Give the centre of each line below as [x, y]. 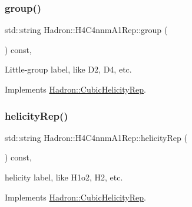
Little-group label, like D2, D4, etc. [68, 69]
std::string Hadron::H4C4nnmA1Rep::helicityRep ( [96, 137]
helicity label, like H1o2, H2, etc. [64, 177]
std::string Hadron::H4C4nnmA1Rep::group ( [86, 30]
